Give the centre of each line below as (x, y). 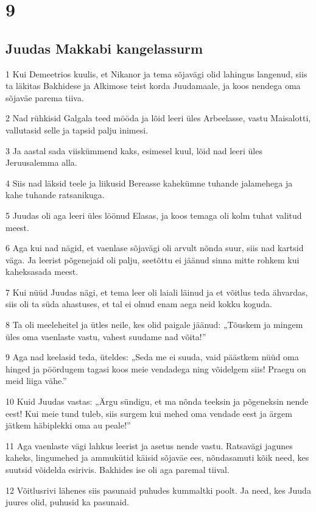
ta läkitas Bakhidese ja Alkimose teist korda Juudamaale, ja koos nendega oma (153, 86)
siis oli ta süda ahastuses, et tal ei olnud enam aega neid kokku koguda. (139, 304)
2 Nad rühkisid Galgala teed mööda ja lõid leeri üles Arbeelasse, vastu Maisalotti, (158, 118)
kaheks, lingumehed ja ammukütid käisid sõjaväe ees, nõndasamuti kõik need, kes (157, 457)
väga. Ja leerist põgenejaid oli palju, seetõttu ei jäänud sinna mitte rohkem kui (153, 259)
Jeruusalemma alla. (41, 162)
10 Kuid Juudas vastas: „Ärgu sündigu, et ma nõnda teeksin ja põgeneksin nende (157, 401)
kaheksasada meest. (42, 272)
